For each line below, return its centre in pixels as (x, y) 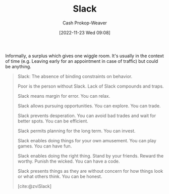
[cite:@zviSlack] (35, 186)
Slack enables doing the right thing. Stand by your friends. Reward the (91, 156)
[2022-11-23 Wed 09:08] (85, 32)
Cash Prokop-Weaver (85, 23)
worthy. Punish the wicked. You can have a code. (69, 161)
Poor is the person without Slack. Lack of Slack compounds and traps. (91, 86)
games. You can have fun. (45, 146)
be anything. (18, 66)
